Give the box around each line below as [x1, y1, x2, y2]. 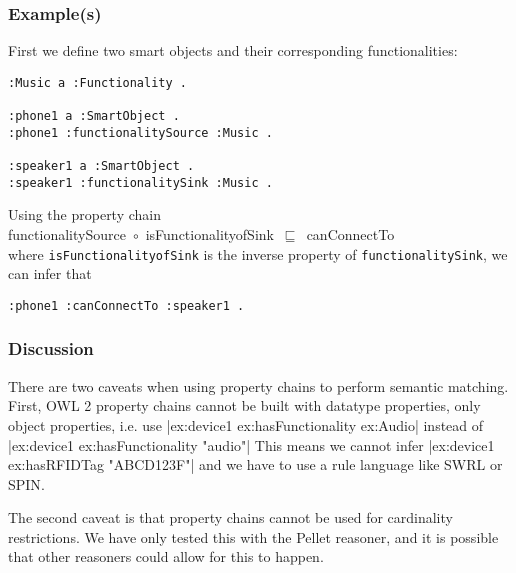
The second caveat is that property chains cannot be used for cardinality [8, 507, 453, 528]
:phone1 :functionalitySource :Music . [8, 125, 273, 140]
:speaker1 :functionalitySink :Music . [8, 175, 273, 190]
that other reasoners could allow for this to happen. [8, 546, 324, 567]
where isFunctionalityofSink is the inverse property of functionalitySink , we [8, 243, 508, 264]
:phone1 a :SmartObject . [8, 109, 180, 124]
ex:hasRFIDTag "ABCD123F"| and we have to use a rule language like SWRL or [8, 454, 503, 475]
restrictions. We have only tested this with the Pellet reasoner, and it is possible [8, 526, 499, 547]
